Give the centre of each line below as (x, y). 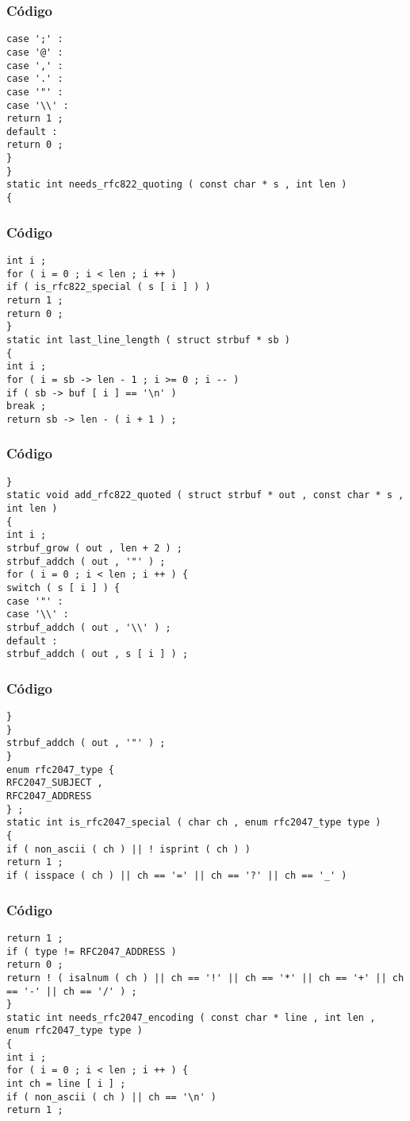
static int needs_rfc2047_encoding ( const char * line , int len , (191, 1017)
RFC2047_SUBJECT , (55, 783)
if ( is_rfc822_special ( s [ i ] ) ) (109, 287)
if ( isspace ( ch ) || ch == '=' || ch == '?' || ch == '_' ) (177, 876)
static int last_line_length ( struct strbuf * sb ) (148, 340)
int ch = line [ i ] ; (66, 1084)
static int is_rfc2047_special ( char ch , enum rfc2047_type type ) (194, 823)
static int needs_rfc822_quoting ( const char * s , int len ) (177, 185)
